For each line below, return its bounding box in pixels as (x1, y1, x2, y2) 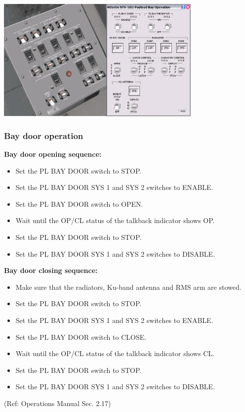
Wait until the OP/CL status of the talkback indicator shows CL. (15, 348, 215, 359)
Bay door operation (4, 129, 83, 141)
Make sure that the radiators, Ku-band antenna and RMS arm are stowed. (15, 281, 242, 292)
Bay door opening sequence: (4, 149, 102, 159)
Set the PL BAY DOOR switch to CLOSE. (15, 331, 147, 342)
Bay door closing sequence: (4, 265, 98, 275)
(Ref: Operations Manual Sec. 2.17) (4, 398, 111, 408)
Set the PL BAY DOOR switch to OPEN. (15, 198, 143, 209)
